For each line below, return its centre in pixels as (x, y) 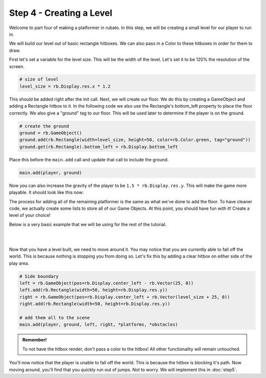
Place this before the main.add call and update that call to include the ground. (89, 159)
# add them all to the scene (55, 318)
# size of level (39, 79)
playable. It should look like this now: (46, 192)
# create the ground (44, 126)
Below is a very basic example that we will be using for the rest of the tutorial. (88, 224)
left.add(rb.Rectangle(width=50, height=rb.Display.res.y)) (94, 290)
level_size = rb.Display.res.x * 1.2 (65, 86)
